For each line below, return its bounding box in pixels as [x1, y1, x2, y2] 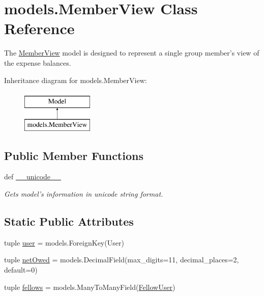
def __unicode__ [4, 171, 62, 182]
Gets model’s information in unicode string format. [4, 189, 163, 199]
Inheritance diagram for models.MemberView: [4, 74, 147, 85]
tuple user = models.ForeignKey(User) [4, 237, 124, 248]
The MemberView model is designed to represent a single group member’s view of [4, 47, 259, 58]
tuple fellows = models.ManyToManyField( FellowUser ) [4, 281, 175, 292]
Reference [4, 18, 75, 39]
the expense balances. [4, 57, 71, 68]
